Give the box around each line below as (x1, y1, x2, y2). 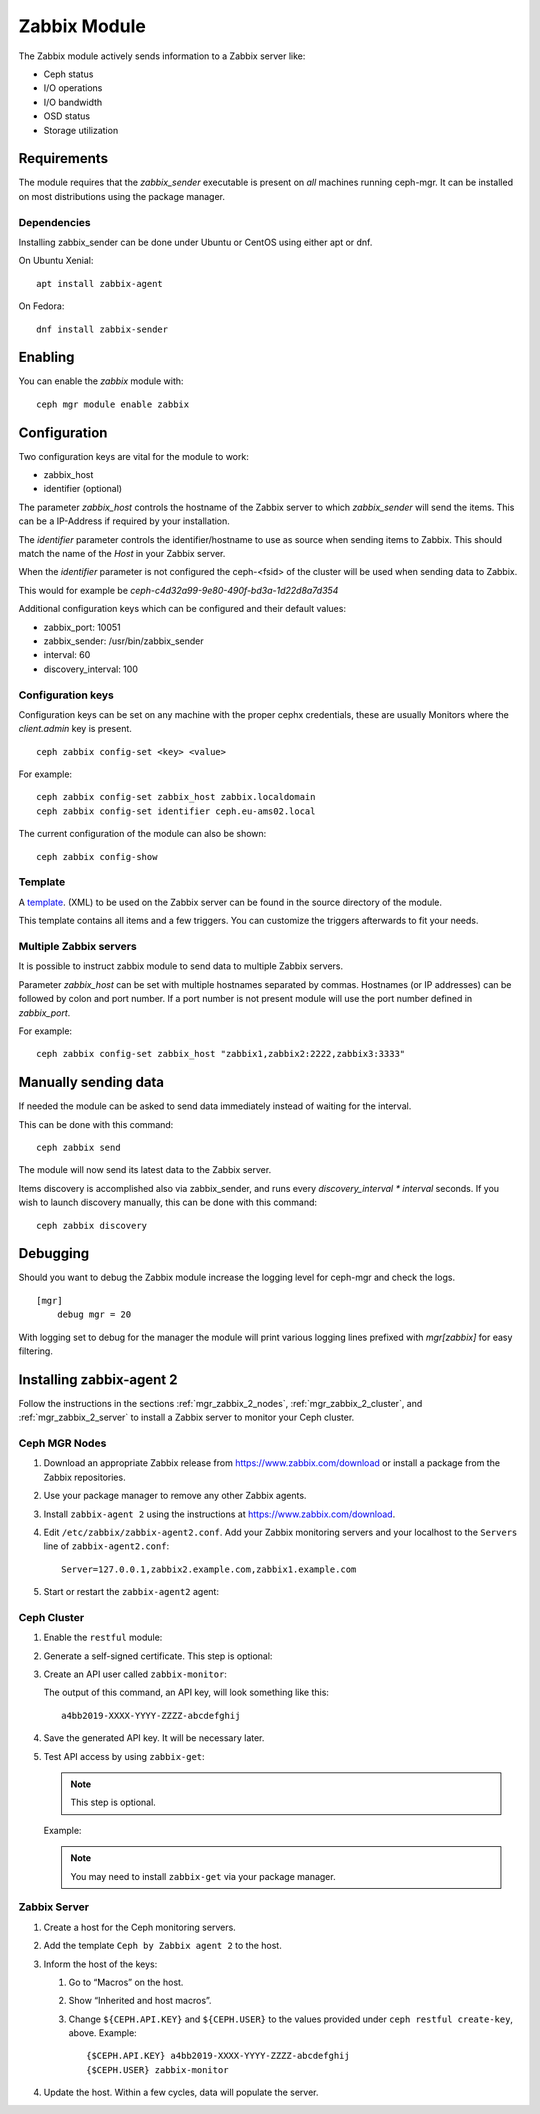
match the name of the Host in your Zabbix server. (18, 548, 226, 560)
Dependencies (18, 215, 92, 229)
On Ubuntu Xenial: (18, 255, 94, 267)
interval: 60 (43, 649, 91, 661)
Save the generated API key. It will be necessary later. (43, 1732, 265, 1744)
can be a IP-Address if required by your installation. (18, 515, 230, 527)
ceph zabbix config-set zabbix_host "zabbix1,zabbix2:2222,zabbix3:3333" (36, 1048, 406, 1060)
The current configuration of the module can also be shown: (18, 828, 267, 840)
